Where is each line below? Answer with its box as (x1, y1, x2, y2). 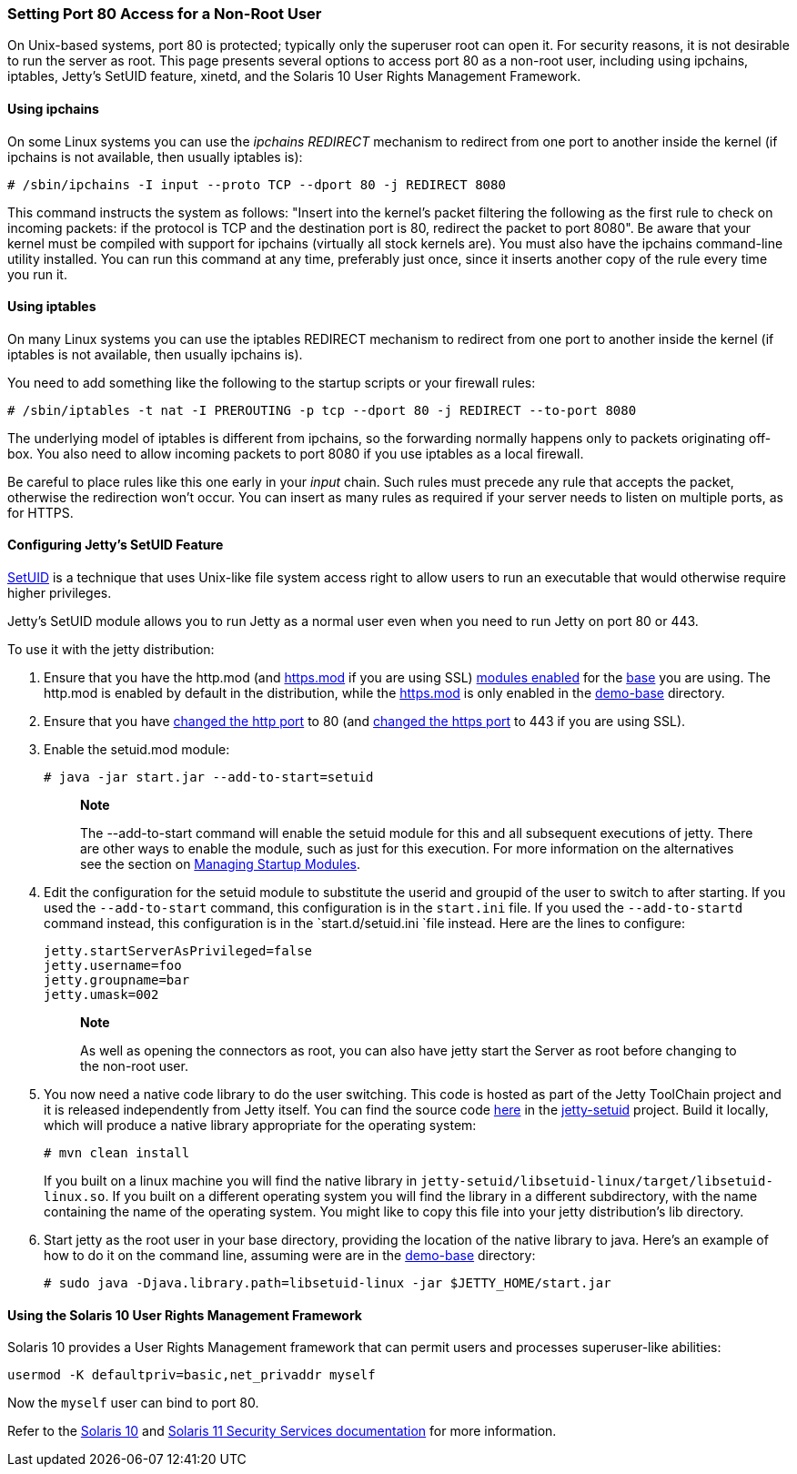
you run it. (7, 266, 67, 282)
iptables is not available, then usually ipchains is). (7, 346, 303, 362)
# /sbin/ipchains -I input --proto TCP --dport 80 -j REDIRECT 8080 (7, 177, 506, 192)
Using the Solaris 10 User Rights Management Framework (7, 1307, 362, 1323)
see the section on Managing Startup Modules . (80, 856, 360, 873)
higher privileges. (7, 585, 112, 601)
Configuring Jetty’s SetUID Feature (7, 537, 224, 553)
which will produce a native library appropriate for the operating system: (44, 1117, 477, 1134)
